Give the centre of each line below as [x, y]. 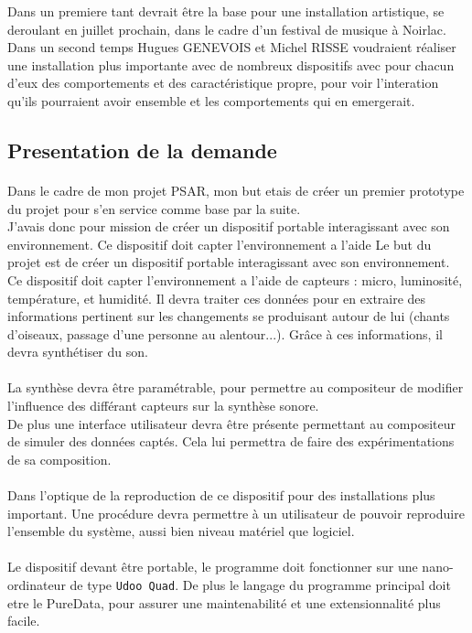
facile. [24, 621]
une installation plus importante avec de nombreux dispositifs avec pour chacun [231, 64]
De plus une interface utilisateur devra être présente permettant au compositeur [231, 423]
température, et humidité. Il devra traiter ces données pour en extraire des [217, 298]
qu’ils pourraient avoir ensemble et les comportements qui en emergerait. [211, 100]
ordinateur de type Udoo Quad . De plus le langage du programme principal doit [229, 585]
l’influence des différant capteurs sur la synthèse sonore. [163, 406]
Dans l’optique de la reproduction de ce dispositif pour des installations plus [221, 495]
